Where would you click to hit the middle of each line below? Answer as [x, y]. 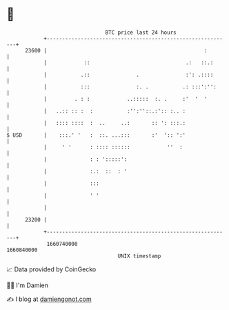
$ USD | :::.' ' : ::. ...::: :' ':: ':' [96, 135]
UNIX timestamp [139, 256]
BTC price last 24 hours [141, 32]
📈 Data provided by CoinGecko [51, 269]
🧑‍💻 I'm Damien [28, 285]
